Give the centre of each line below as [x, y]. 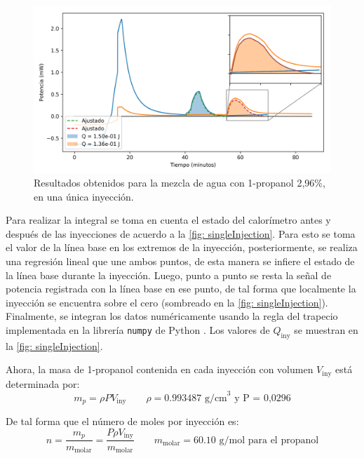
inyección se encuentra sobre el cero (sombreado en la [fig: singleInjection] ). [167, 302]
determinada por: [43, 383]
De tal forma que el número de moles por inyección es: [122, 421]
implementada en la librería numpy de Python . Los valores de [138, 330]
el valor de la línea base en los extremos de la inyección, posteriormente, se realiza [182, 247]
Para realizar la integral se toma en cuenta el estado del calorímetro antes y [168, 220]
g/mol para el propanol [269, 440]
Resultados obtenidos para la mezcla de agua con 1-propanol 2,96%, [180, 183]
